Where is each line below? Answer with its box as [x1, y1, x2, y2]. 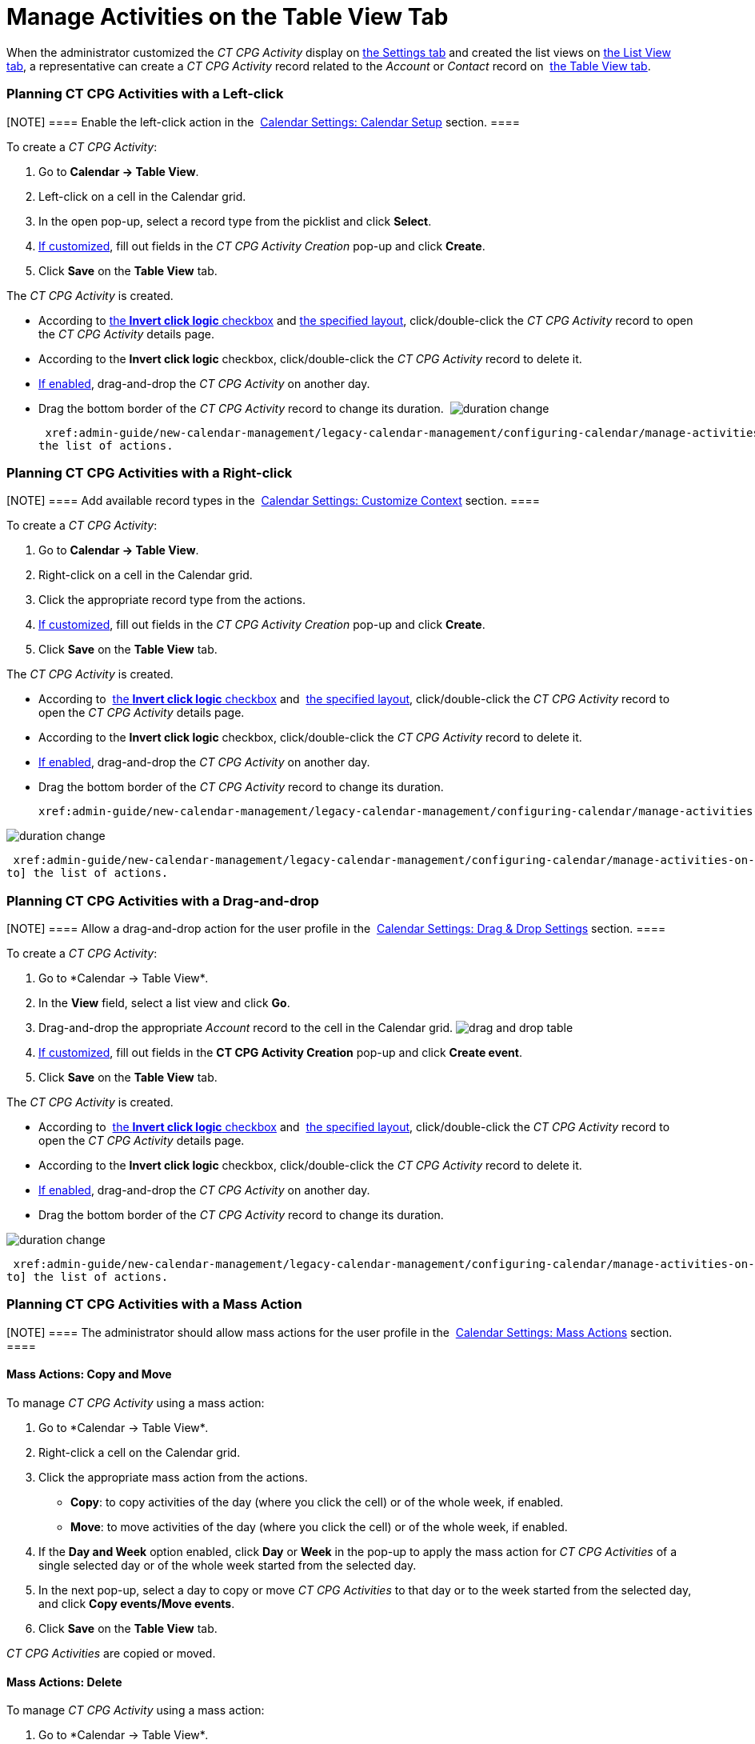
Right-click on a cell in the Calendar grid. [38, 568, 253, 582]
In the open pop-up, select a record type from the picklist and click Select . [38, 214, 432, 228]
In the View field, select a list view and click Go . [38, 996, 290, 1010]
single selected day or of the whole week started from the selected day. [38, 1558, 417, 1572]
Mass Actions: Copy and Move [6, 1367, 172, 1382]
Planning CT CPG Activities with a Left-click [6, 86, 284, 102]
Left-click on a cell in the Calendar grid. [38, 189, 246, 203]
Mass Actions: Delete [6, 1674, 122, 1689]
